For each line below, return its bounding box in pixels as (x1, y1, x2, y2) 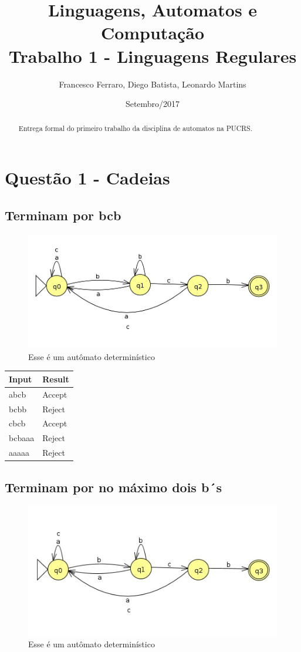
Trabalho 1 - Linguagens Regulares (8, 43, 297, 68)
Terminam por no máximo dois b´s (5, 478, 222, 496)
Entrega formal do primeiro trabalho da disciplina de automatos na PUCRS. (18, 123, 252, 133)
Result (42, 372, 69, 385)
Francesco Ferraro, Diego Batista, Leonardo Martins (59, 78, 246, 90)
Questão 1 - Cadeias (5, 166, 170, 190)
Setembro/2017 (125, 98, 180, 110)
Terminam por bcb (5, 206, 121, 224)
